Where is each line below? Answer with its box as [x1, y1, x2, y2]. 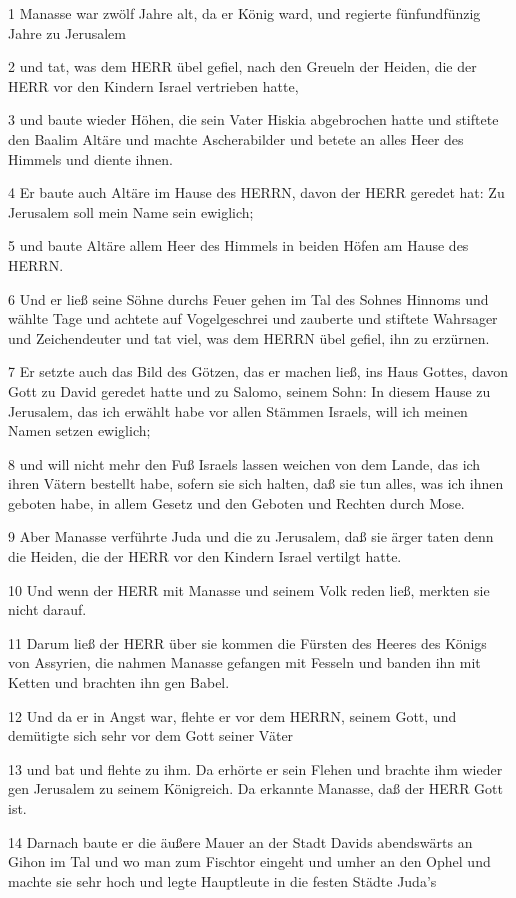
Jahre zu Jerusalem [8, 22, 126, 43]
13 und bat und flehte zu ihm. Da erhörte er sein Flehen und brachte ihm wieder [8, 758, 503, 779]
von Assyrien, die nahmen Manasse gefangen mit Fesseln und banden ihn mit [8, 652, 481, 673]
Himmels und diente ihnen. [8, 148, 173, 169]
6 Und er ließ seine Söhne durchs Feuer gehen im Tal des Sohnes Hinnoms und [8, 288, 489, 309]
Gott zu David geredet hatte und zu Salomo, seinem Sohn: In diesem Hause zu [8, 380, 491, 401]
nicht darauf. [8, 599, 87, 620]
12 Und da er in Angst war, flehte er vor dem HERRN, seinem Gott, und [8, 705, 457, 726]
